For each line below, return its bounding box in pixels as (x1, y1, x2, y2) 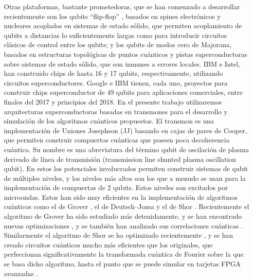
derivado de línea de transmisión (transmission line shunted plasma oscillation (4, 154, 236, 164)
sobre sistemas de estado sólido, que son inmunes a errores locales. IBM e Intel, (4, 58, 240, 69)
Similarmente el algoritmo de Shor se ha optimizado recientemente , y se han (4, 230, 233, 240)
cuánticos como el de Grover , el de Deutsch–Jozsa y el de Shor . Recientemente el (4, 201, 249, 211)
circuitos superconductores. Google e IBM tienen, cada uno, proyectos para (4, 77, 228, 87)
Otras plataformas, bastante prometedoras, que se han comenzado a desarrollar (4, 1, 240, 11)
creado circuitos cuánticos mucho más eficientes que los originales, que (4, 239, 213, 249)
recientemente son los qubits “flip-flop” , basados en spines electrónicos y (4, 11, 221, 21)
